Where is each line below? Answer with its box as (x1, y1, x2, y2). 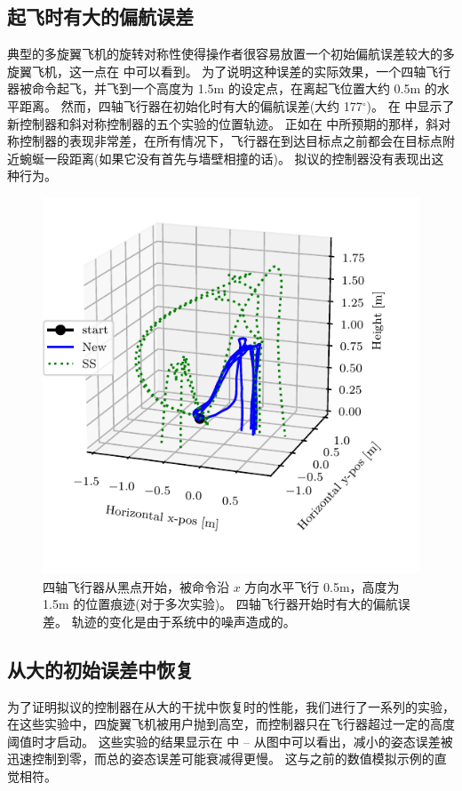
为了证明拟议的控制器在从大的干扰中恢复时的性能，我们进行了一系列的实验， (7, 697, 455, 715)
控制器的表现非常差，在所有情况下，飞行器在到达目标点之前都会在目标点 (19, 132, 442, 150)
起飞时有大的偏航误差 (7, 3, 194, 30)
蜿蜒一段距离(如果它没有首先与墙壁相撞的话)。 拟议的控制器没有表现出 (19, 148, 432, 167)
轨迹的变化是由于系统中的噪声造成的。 (71, 611, 296, 630)
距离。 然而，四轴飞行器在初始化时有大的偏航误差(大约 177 (19, 96, 362, 115)
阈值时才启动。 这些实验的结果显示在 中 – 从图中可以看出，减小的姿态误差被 (7, 731, 453, 750)
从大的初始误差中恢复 (7, 655, 194, 683)
